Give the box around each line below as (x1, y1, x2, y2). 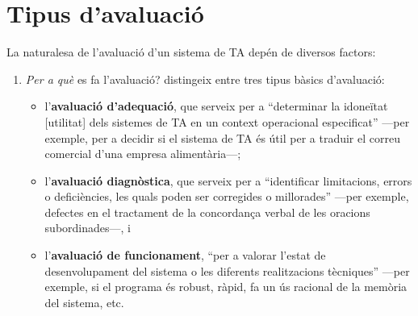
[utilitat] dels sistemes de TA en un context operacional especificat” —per (44, 113, 410, 130)
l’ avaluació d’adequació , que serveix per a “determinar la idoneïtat (44, 98, 388, 114)
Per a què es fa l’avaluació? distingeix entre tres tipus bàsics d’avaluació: (25, 70, 385, 87)
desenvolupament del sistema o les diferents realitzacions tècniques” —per (44, 262, 410, 279)
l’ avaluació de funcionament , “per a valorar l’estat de (44, 247, 326, 264)
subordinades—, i (44, 219, 131, 236)
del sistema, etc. (44, 293, 124, 310)
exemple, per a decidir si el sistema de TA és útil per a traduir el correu (44, 129, 400, 146)
